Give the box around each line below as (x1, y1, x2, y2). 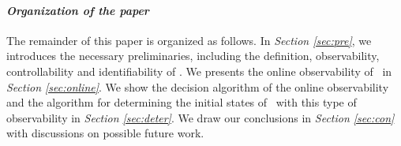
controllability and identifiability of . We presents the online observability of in (6, 62, 392, 79)
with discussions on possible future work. (6, 125, 204, 141)
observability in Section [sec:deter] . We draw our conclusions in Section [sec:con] (6, 109, 395, 125)
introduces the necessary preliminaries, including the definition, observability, (6, 47, 380, 64)
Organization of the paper (6, 2, 149, 18)
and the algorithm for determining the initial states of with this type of (6, 94, 357, 110)
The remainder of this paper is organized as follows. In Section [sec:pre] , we (6, 32, 372, 48)
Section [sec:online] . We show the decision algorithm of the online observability (6, 78, 389, 95)
